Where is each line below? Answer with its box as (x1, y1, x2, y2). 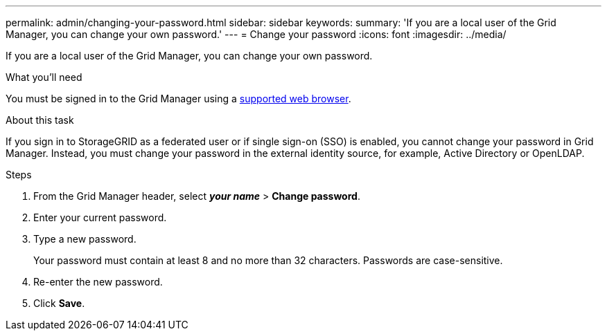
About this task (6, 114, 74, 126)
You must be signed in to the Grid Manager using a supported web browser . (6, 93, 351, 104)
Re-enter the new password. (33, 276, 163, 288)
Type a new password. (33, 233, 137, 245)
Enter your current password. (33, 212, 167, 223)
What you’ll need (6, 71, 82, 83)
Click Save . (33, 297, 85, 309)
